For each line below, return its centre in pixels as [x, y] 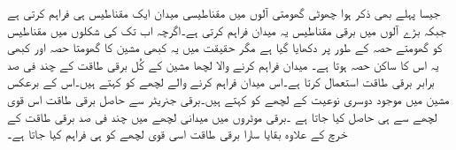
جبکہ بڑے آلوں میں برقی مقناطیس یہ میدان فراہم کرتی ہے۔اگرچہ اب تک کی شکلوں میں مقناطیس [227, 30]
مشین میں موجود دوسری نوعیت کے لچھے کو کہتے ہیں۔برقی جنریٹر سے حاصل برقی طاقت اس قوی [228, 98]
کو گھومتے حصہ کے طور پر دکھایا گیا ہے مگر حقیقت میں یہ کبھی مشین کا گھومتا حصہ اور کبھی [225, 47]
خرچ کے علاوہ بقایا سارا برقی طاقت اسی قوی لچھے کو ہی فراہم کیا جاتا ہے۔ [178, 134]
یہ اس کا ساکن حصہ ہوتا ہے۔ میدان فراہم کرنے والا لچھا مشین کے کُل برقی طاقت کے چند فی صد [223, 64]
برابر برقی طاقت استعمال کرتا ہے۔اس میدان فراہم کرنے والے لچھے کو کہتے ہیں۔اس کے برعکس [221, 82]
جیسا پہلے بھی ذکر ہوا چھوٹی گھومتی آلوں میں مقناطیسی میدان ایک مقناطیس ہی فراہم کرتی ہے [224, 12]
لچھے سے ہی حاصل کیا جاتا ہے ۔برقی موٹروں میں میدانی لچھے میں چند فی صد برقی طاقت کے [222, 116]
